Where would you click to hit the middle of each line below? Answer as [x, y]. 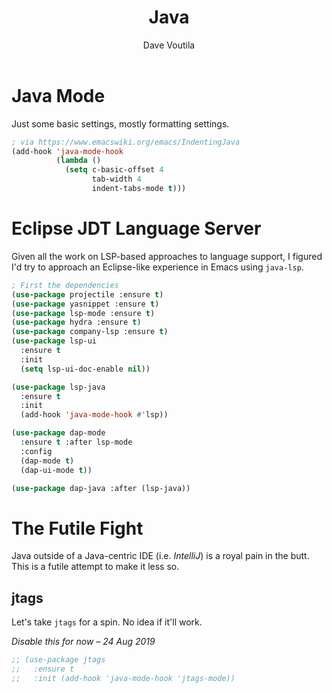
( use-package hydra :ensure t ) [76, 322]
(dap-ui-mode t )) [56, 470]
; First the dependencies [65, 285]
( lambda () [78, 161]
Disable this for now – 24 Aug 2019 [83, 642]
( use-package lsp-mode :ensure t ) [83, 313]
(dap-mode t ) [47, 461]
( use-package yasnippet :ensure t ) [85, 304]
